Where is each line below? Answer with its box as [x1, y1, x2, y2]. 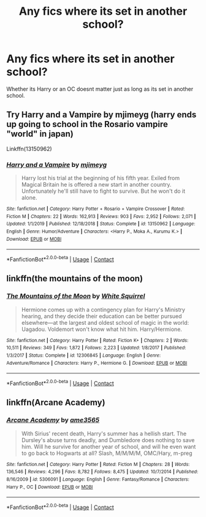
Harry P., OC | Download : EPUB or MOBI [6, 484, 93, 490]
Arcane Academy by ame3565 [6, 416, 100, 424]
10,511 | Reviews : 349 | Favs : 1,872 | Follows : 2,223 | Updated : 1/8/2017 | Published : [6, 345, 186, 351]
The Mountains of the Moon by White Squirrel [6, 292, 145, 300]
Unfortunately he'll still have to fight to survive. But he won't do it [21, 187, 186, 195]
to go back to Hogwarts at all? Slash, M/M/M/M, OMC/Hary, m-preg [21, 449, 193, 457]
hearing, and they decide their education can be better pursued [21, 312, 182, 320]
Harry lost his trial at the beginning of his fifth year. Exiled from [21, 174, 180, 182]
